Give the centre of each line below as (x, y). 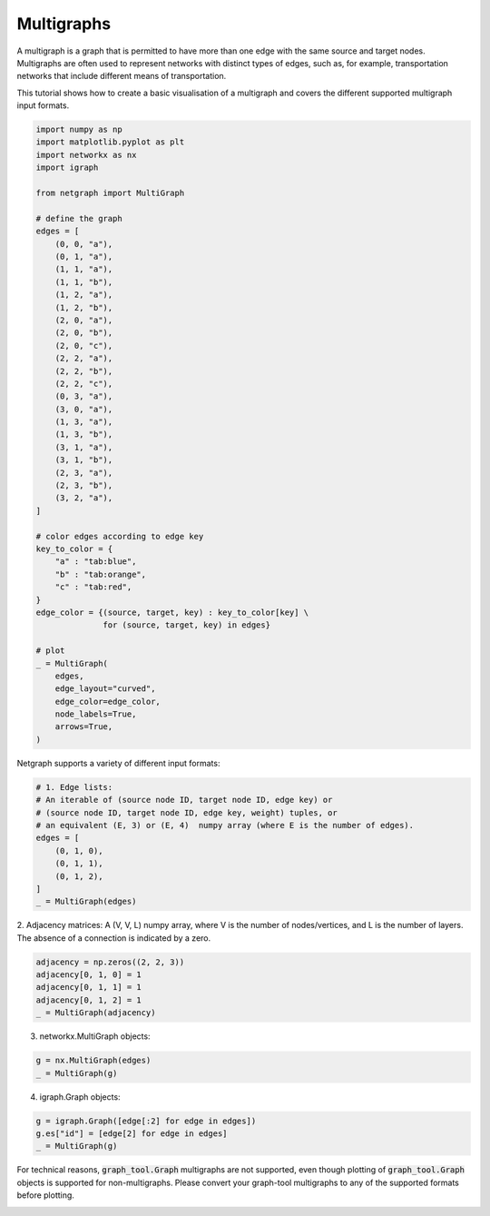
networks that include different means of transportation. (122, 76)
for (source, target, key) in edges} (187, 625)
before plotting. (45, 1195)
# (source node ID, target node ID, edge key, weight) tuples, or (186, 812)
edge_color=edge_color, (108, 701)
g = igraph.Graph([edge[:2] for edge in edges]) (146, 1121)
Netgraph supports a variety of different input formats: (118, 763)
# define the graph (79, 218)
